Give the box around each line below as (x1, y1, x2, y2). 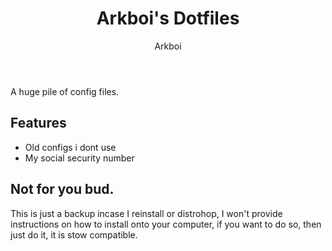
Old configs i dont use (24, 141, 117, 153)
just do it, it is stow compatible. (10, 228, 138, 241)
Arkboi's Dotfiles (96, 7, 240, 30)
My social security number (24, 152, 135, 164)
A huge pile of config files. (10, 85, 120, 97)
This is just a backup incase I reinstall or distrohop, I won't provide (10, 207, 283, 219)
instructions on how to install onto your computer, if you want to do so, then (10, 218, 322, 230)
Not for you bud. (10, 181, 115, 198)
